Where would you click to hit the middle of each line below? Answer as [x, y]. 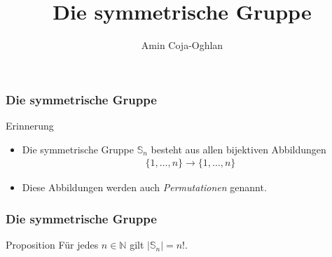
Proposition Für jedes [52, 245]
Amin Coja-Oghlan [182, 45]
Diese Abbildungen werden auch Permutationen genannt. [144, 187]
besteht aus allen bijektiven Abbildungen [238, 149]
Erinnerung [30, 126]
